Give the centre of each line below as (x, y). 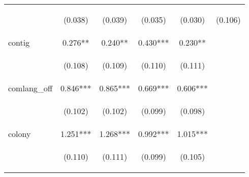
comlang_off (30, 88)
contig (19, 42)
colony (20, 134)
